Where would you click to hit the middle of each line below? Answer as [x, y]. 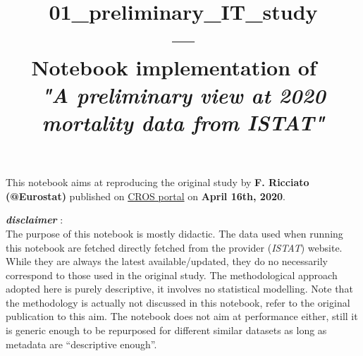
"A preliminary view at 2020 [183, 94]
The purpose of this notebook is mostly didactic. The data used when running [174, 233]
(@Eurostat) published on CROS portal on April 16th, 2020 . [146, 196]
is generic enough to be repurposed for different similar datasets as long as [166, 330]
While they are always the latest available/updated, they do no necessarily [167, 261]
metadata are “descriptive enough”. [81, 344]
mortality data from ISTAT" [183, 122]
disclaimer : [35, 220]
